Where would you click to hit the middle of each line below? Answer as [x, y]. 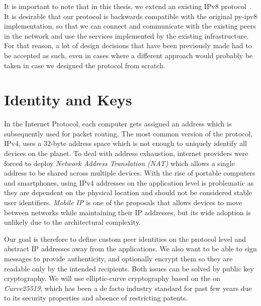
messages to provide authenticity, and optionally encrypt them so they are [118, 258]
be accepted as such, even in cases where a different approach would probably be [128, 55]
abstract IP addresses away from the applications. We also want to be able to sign [130, 249]
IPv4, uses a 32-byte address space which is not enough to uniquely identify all [125, 143]
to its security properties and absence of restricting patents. [96, 298]
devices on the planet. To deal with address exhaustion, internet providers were [126, 153]
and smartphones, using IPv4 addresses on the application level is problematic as [129, 182]
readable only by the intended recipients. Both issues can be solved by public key [129, 268]
